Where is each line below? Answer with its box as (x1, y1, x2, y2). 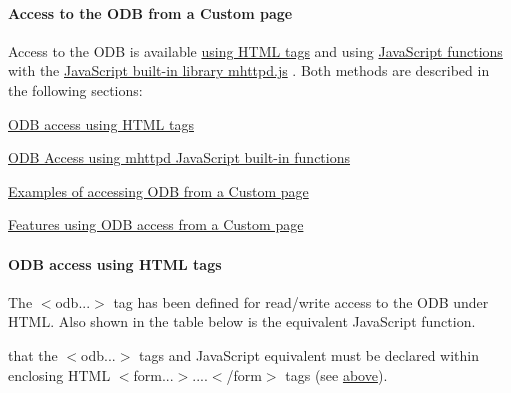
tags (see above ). (285, 364, 388, 385)
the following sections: (8, 79, 143, 100)
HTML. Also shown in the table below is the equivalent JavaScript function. (8, 311, 476, 332)
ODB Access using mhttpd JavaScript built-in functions (8, 147, 351, 168)
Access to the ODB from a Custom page (8, 2, 293, 23)
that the (8, 344, 58, 365)
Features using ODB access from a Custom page (8, 214, 304, 235)
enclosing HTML (8, 364, 111, 385)
